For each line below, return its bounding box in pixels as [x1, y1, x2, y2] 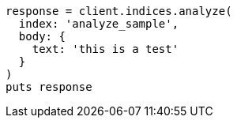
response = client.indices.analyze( [6, 5, 232, 17]
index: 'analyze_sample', [18, 17, 179, 30]
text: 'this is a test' [32, 43, 179, 55]
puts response [6, 81, 92, 93]
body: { [18, 30, 66, 43]
